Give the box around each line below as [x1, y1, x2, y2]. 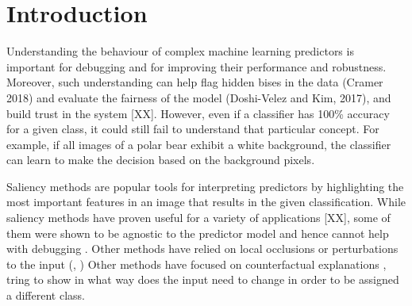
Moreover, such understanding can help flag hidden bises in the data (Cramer [6, 74, 383, 90]
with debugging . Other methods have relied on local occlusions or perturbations [6, 240, 399, 257]
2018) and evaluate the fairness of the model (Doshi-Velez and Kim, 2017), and [6, 89, 391, 105]
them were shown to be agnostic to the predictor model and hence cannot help [6, 224, 389, 241]
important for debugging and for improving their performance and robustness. [6, 58, 387, 75]
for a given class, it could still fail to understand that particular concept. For [6, 120, 379, 137]
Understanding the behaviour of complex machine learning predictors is [6, 43, 354, 59]
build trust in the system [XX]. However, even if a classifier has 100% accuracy [6, 105, 390, 121]
